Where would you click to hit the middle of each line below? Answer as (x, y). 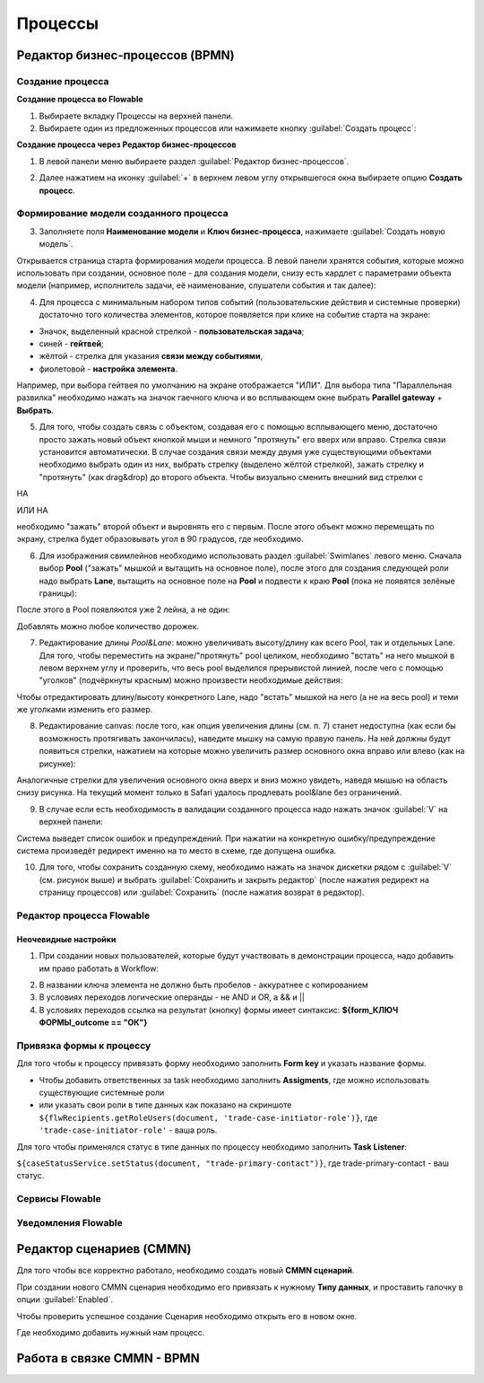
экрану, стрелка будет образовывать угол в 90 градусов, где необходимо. (160, 539)
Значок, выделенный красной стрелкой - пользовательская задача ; (172, 331)
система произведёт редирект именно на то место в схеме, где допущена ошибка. (177, 850)
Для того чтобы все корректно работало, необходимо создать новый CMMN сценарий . (186, 1271)
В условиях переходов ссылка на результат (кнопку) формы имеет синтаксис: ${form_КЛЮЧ (219, 1010)
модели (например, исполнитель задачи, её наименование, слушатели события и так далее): (196, 285)
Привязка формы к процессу (84, 1046)
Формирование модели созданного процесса (122, 214)
